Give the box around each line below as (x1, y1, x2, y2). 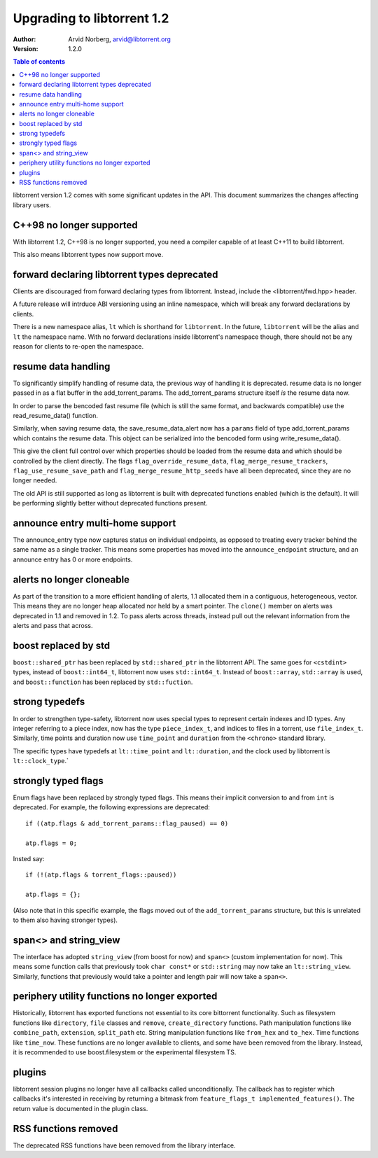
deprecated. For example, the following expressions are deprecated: (13, 803, 210, 811)
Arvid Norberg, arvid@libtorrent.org (68, 35, 171, 43)
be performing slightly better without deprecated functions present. (13, 499, 208, 508)
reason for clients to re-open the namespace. (13, 342, 143, 350)
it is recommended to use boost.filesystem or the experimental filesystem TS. (13, 1048, 237, 1056)
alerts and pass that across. (13, 621, 93, 629)
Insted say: (13, 854, 45, 863)
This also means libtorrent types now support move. (13, 251, 164, 259)
